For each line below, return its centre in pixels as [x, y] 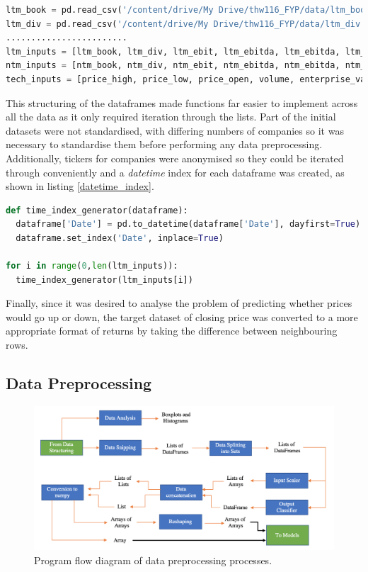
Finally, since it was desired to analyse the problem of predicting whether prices [179, 303]
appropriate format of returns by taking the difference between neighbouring [172, 331]
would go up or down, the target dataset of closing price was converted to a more [182, 316]
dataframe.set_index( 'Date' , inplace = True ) [120, 238]
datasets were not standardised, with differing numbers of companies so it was [175, 130]
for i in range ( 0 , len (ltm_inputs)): [92, 266]
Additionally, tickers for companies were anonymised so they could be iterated [175, 158]
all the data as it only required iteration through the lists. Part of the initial [171, 117]
